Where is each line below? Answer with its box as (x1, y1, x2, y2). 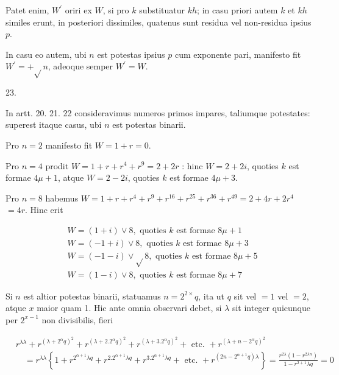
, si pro (102, 4, 129, 16)
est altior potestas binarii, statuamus (23, 289, 161, 302)
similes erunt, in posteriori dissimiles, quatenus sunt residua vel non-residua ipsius (5, 15, 312, 28)
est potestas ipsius (97, 47, 165, 60)
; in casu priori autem (197, 4, 278, 16)
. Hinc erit (24, 203, 63, 216)
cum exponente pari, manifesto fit (174, 47, 301, 60)
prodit (45, 159, 69, 172)
